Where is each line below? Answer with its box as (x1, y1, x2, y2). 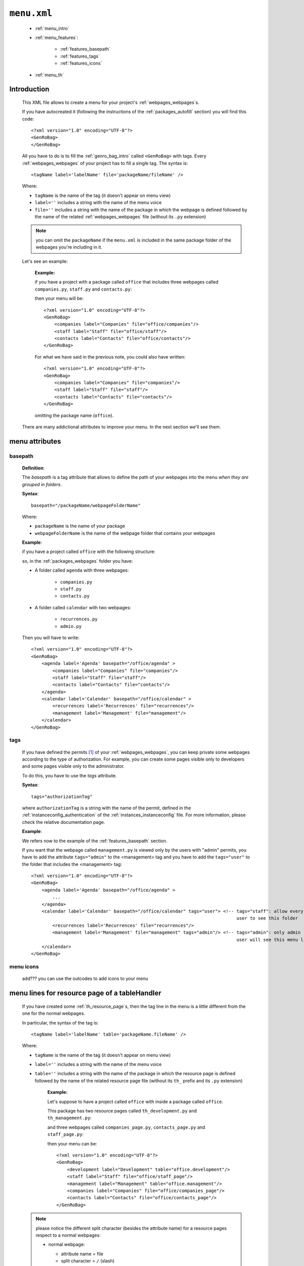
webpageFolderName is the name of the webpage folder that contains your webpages (34, 530, 215, 536)
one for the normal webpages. (22, 1010, 86, 1016)
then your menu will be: (34, 295, 84, 301)
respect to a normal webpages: (35, 1232, 101, 1238)
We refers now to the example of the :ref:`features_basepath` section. (22, 838, 168, 844)
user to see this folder (236, 916, 298, 921)
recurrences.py (60, 616, 98, 622)
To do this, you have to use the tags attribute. (22, 772, 117, 778)
